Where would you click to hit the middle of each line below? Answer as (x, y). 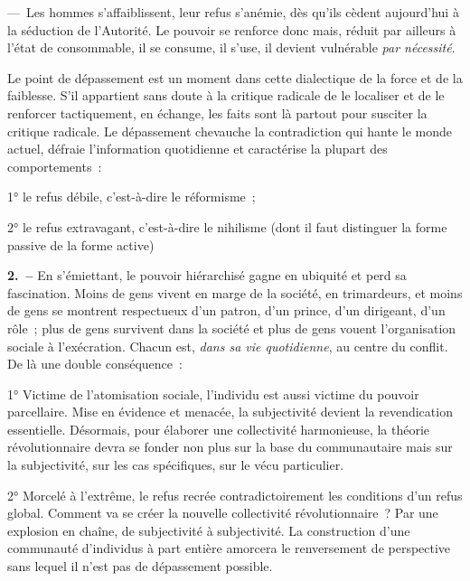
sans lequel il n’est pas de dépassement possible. (140, 566)
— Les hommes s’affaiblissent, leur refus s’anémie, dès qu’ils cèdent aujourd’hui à (233, 12)
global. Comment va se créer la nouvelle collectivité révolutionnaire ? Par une (223, 513)
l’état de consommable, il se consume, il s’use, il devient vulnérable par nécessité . (231, 47)
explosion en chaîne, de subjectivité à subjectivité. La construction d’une (209, 530)
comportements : (55, 166)
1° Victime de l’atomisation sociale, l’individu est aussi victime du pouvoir (213, 394)
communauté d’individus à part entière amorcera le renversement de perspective (229, 548)
